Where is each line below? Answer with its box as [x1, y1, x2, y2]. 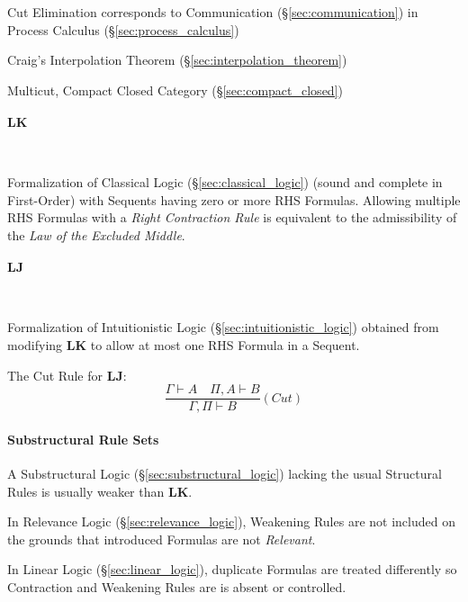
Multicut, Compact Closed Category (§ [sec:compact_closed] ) [7, 80, 343, 99]
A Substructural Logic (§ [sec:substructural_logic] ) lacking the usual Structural [7, 463, 442, 482]
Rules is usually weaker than [7, 481, 165, 500]
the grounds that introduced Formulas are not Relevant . [7, 529, 316, 548]
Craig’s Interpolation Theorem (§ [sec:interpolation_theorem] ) [7, 50, 347, 69]
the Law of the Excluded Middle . [7, 225, 185, 244]
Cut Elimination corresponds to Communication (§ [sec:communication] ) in [7, 3, 418, 21]
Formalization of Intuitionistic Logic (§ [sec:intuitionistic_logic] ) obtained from [7, 318, 439, 337]
